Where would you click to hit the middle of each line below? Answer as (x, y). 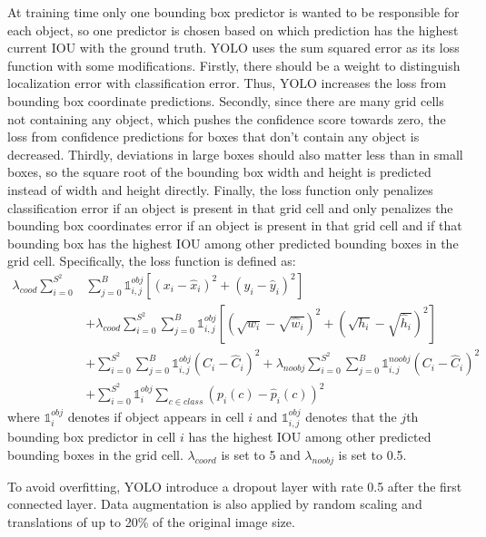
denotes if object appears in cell (156, 416)
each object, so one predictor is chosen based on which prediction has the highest (233, 29)
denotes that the (351, 416)
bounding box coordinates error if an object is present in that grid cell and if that (235, 225)
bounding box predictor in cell (92, 437)
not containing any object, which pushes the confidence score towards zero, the (227, 118)
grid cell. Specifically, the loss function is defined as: (152, 261)
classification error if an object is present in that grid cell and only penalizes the (230, 207)
